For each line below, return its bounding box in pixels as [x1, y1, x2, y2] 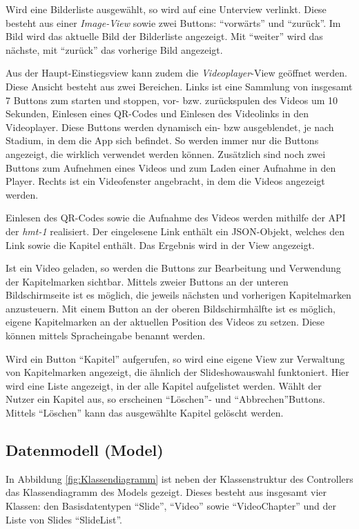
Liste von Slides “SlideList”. [6, 512, 123, 526]
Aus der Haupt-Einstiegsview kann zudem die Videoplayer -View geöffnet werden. [6, 66, 347, 80]
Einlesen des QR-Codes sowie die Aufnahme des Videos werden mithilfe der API [6, 210, 346, 225]
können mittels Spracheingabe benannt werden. [6, 328, 206, 343]
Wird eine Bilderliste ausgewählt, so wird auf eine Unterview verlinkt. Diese [6, 2, 327, 16]
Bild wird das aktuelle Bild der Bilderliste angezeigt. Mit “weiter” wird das [6, 29, 323, 43]
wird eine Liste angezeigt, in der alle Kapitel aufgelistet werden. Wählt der [6, 378, 322, 392]
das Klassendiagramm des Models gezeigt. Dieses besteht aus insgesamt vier [6, 485, 327, 499]
